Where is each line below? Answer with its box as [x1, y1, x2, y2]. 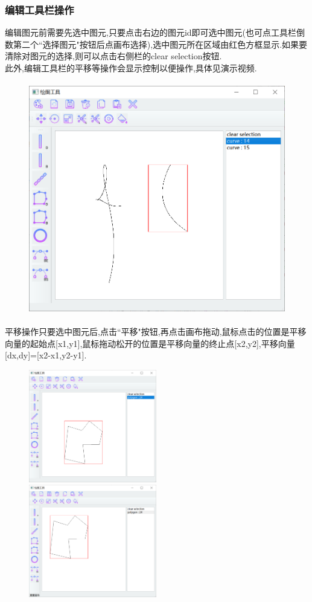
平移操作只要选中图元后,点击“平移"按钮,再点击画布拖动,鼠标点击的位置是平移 [5, 325, 307, 338]
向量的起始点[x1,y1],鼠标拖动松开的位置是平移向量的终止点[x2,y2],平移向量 [5, 337, 295, 349]
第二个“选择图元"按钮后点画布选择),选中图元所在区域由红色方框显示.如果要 [13, 37, 308, 50]
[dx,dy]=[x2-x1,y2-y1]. [5, 349, 87, 361]
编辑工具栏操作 [5, 2, 74, 17]
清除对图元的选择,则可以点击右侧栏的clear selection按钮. [5, 50, 222, 62]
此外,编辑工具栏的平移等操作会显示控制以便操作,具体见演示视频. [5, 62, 257, 74]
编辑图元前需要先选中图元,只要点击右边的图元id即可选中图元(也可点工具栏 [5, 26, 297, 39]
